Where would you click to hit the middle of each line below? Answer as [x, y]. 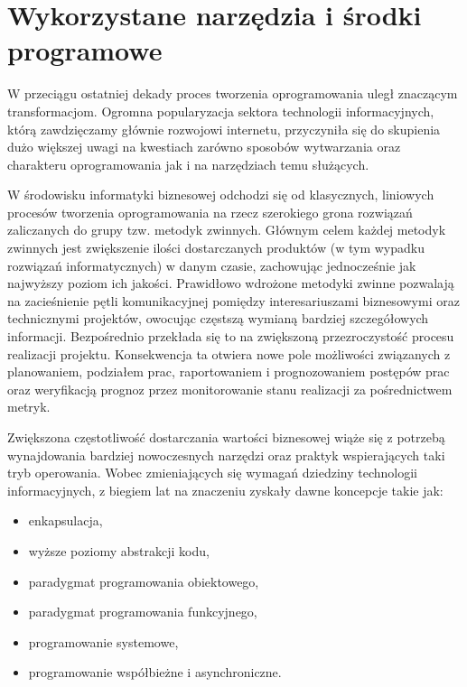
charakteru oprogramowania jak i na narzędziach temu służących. [188, 164]
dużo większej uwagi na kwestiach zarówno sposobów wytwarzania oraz [204, 147]
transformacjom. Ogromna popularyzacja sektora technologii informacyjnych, [221, 111]
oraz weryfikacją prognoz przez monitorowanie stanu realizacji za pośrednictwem [230, 389]
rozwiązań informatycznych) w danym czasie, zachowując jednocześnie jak [212, 265]
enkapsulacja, [65, 520]
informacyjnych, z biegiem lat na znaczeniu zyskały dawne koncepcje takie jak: [225, 490]
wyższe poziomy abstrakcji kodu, [119, 550]
